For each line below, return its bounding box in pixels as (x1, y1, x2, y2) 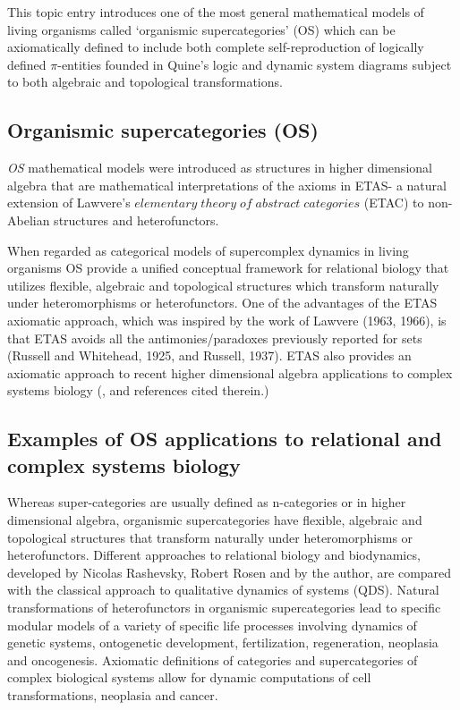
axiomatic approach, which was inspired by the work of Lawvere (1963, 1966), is (7, 310, 447, 329)
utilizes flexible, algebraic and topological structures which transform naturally (7, 275, 439, 294)
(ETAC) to (363, 193, 424, 212)
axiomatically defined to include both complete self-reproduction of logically (7, 38, 424, 56)
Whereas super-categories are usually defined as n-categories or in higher (7, 493, 406, 511)
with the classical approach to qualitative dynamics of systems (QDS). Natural (7, 580, 439, 599)
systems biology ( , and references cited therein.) (7, 381, 269, 400)
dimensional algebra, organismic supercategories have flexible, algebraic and (7, 511, 422, 529)
